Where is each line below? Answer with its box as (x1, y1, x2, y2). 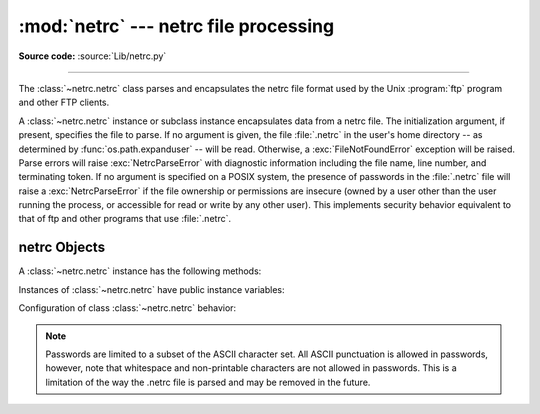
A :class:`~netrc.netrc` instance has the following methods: (18, 265, 262, 277)
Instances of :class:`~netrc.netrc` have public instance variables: (18, 283, 285, 295)
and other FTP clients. (18, 96, 110, 109)
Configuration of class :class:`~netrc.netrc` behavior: (18, 302, 237, 314)
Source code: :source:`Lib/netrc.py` (18, 50, 167, 62)
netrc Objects (18, 239, 105, 256)
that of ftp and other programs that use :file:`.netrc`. (18, 213, 232, 225)
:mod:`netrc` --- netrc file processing (18, 15, 335, 37)
